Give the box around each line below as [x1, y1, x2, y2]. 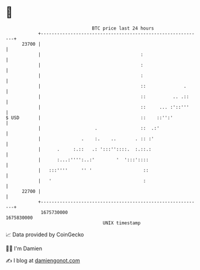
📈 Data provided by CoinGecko [5, 231, 84, 238]
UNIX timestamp [102, 219, 141, 226]
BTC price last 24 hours [92, 25, 154, 31]
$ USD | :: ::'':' [5, 114, 173, 121]
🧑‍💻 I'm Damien [5, 245, 43, 252]
